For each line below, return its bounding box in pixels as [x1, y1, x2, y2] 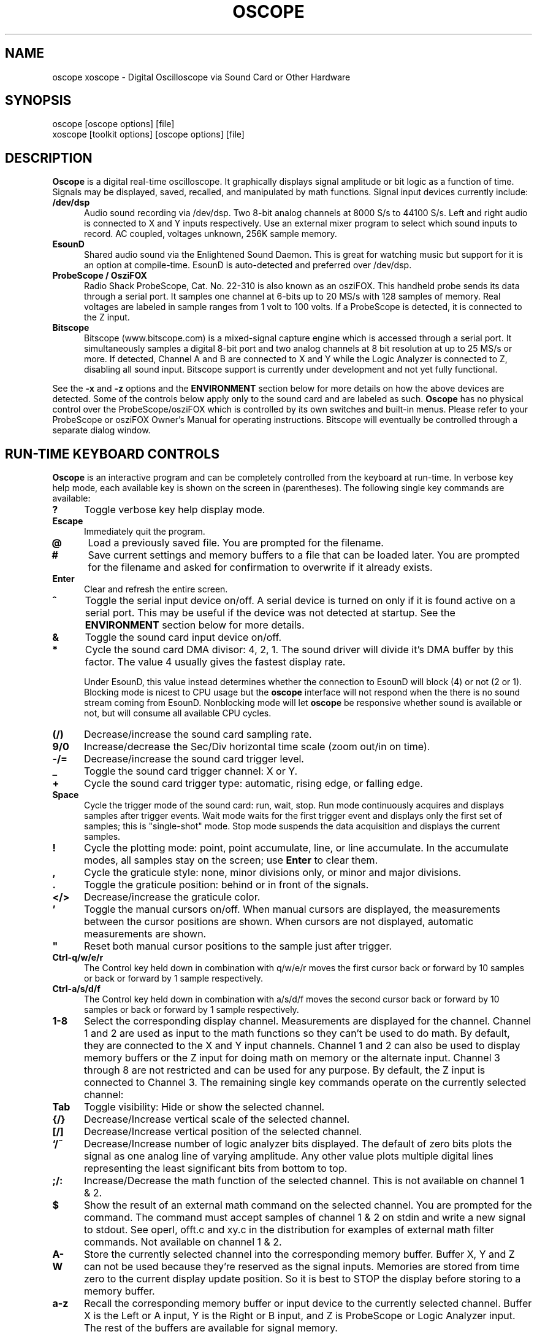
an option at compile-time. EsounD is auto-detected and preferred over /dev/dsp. [84, 260, 412, 271]
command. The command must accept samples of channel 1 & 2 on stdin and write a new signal [83, 1211, 526, 1224]
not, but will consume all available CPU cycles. [84, 708, 272, 719]
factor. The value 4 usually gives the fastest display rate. [85, 656, 346, 668]
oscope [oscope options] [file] [52, 118, 175, 130]
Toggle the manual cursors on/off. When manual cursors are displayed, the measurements [83, 903, 500, 916]
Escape [52, 516, 83, 527]
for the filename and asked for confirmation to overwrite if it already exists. [88, 561, 433, 574]
